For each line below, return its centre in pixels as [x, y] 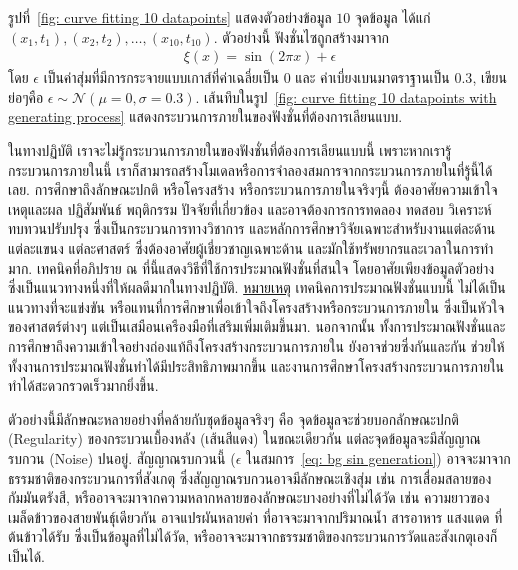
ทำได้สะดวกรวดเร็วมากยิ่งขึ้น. [83, 385]
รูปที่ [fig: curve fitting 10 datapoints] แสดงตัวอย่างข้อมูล [170, 17]
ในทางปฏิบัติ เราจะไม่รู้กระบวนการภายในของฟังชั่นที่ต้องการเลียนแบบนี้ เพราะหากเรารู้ [230, 150]
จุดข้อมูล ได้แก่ [392, 17]
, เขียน [489, 77]
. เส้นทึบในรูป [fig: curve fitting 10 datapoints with [346, 96]
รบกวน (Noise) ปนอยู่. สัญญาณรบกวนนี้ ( [122, 457]
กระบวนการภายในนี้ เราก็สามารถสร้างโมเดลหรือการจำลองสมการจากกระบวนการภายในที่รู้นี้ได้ [250, 169]
